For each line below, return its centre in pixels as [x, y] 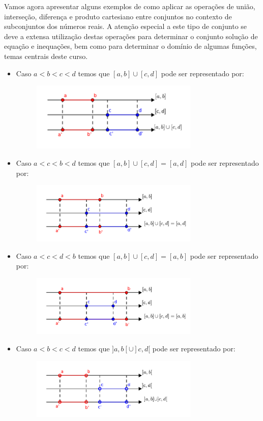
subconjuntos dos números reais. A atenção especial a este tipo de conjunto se [126, 26]
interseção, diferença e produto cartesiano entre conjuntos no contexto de [118, 16]
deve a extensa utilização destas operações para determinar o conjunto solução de [131, 36]
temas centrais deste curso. [46, 56]
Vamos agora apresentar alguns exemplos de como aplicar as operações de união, [130, 6]
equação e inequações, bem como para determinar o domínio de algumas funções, [130, 46]
